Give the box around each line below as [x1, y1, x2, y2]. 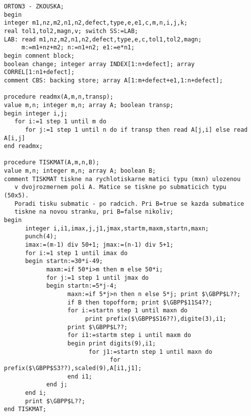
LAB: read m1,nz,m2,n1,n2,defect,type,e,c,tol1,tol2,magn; [4, 36, 202, 43]
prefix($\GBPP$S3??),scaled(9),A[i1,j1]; [4, 364, 142, 372]
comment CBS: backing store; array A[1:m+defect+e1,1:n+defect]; [4, 76, 223, 84]
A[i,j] [4, 134, 25, 142]
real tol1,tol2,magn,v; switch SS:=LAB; [4, 27, 139, 35]
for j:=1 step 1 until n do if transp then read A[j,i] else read [25, 126, 248, 133]
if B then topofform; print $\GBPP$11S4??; [67, 299, 213, 306]
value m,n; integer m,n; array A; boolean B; [4, 167, 156, 175]
